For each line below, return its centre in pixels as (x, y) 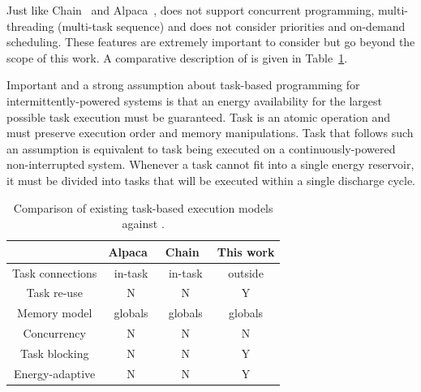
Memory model (55, 313)
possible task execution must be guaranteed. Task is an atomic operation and (199, 116)
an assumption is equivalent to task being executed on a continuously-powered (201, 148)
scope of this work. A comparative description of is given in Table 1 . (177, 57)
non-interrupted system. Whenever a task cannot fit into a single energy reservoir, (210, 164)
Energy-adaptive (55, 373)
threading (30, 26)
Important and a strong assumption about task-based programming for (183, 85)
